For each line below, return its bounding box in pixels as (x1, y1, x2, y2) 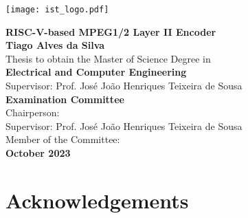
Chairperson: (5, 105, 60, 120)
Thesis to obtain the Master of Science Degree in (5, 51, 211, 65)
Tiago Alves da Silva (5, 38, 105, 52)
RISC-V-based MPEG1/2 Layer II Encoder (5, 24, 216, 39)
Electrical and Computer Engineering (5, 65, 187, 79)
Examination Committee (5, 91, 124, 106)
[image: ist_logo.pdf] (5, 5, 109, 14)
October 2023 (5, 146, 71, 160)
